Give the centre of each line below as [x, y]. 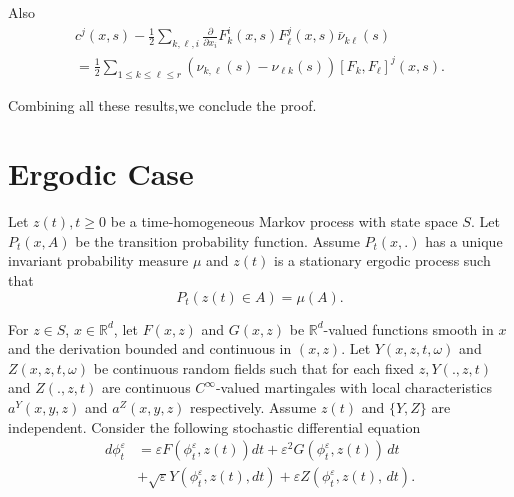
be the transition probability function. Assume [217, 240]
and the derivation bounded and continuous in [150, 348]
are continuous [146, 387]
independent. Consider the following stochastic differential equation [214, 426]
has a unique [464, 240]
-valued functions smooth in [408, 328]
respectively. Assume [253, 407]
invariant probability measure [98, 260]
